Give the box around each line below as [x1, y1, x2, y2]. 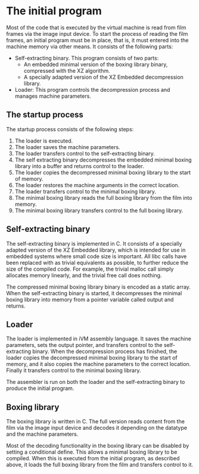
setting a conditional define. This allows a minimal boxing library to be [6, 448, 178, 456]
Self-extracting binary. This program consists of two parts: [14, 54, 159, 61]
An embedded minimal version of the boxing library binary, [23, 61, 168, 68]
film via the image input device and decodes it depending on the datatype [6, 425, 188, 432]
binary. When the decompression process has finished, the [32, 348, 178, 355]
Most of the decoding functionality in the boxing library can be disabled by [6, 442, 189, 450]
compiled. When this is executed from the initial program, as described [6, 455, 180, 462]
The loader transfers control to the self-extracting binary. [14, 150, 155, 157]
